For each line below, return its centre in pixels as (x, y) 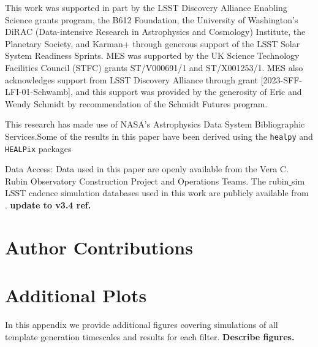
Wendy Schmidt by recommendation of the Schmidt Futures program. (136, 103)
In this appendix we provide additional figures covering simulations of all (142, 325)
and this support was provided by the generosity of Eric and (189, 92)
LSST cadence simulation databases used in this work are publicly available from (157, 193)
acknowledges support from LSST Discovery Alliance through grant (132, 79)
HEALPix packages (38, 148)
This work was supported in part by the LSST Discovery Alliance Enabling (146, 7)
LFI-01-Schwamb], (39, 92)
